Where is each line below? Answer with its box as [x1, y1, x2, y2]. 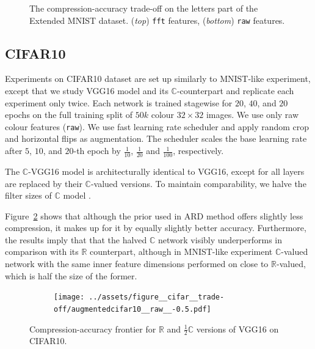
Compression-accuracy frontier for [29, 322, 156, 335]
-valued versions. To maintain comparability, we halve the [90, 177, 306, 189]
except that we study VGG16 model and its [5, 84, 168, 97]
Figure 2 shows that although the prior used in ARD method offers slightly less [5, 209, 303, 222]
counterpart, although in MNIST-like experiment [90, 245, 273, 258]
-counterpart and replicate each [176, 84, 294, 97]
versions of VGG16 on [196, 322, 279, 335]
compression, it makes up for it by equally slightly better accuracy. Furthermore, [5, 221, 306, 234]
